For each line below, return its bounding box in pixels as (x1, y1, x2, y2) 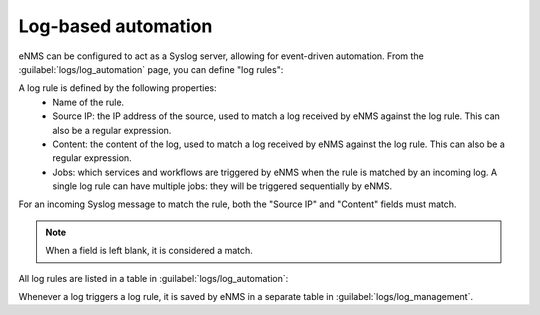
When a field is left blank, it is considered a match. (45, 245, 254, 257)
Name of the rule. (52, 96, 125, 108)
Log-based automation (18, 15, 213, 37)
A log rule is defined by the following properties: (18, 82, 217, 94)
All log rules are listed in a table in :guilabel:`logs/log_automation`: (18, 272, 289, 284)
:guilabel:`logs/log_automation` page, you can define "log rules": (18, 63, 284, 75)
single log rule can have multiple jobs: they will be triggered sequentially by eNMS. (52, 180, 393, 192)
